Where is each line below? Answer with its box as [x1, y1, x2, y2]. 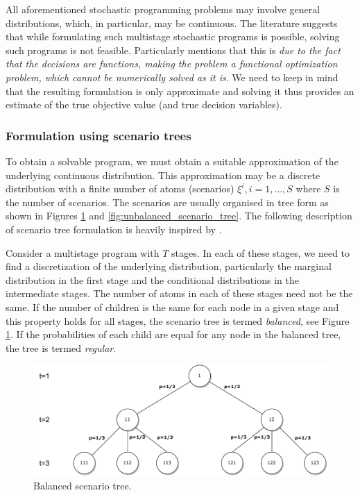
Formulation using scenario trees [6, 126, 191, 144]
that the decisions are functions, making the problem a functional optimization [6, 56, 338, 71]
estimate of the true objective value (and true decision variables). [6, 97, 282, 112]
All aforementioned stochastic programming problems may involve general [6, 2, 320, 16]
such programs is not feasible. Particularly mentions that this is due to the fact [6, 42, 341, 57]
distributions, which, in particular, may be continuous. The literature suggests [6, 15, 338, 30]
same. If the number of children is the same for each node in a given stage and [6, 299, 339, 314]
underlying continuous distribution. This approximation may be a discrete [6, 167, 320, 182]
